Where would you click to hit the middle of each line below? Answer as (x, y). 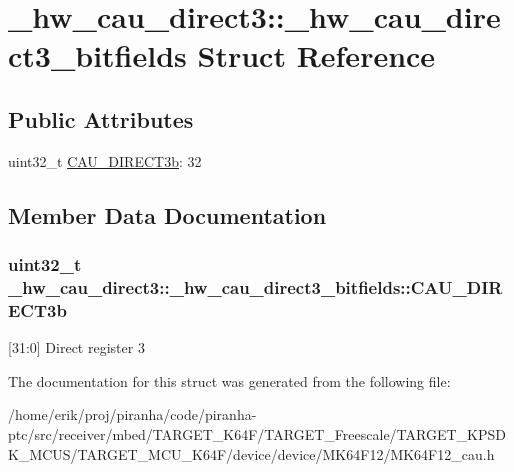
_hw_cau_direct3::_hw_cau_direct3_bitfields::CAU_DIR (255, 286)
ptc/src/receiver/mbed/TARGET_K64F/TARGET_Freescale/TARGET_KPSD (257, 433)
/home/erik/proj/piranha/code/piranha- (132, 414)
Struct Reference (316, 55)
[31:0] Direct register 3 (76, 347)
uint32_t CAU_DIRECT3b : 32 (105, 160)
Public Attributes (101, 118)
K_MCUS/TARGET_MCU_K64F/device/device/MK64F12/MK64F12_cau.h (251, 453)
